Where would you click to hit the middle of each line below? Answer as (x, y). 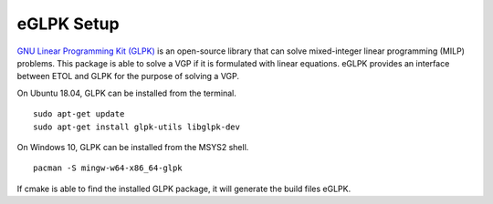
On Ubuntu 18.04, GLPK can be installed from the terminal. (126, 93)
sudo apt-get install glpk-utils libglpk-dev (137, 127)
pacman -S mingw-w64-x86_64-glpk (108, 168)
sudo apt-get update (79, 114)
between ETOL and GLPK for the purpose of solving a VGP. (128, 76)
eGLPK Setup (68, 24)
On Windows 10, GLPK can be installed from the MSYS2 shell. (133, 147)
